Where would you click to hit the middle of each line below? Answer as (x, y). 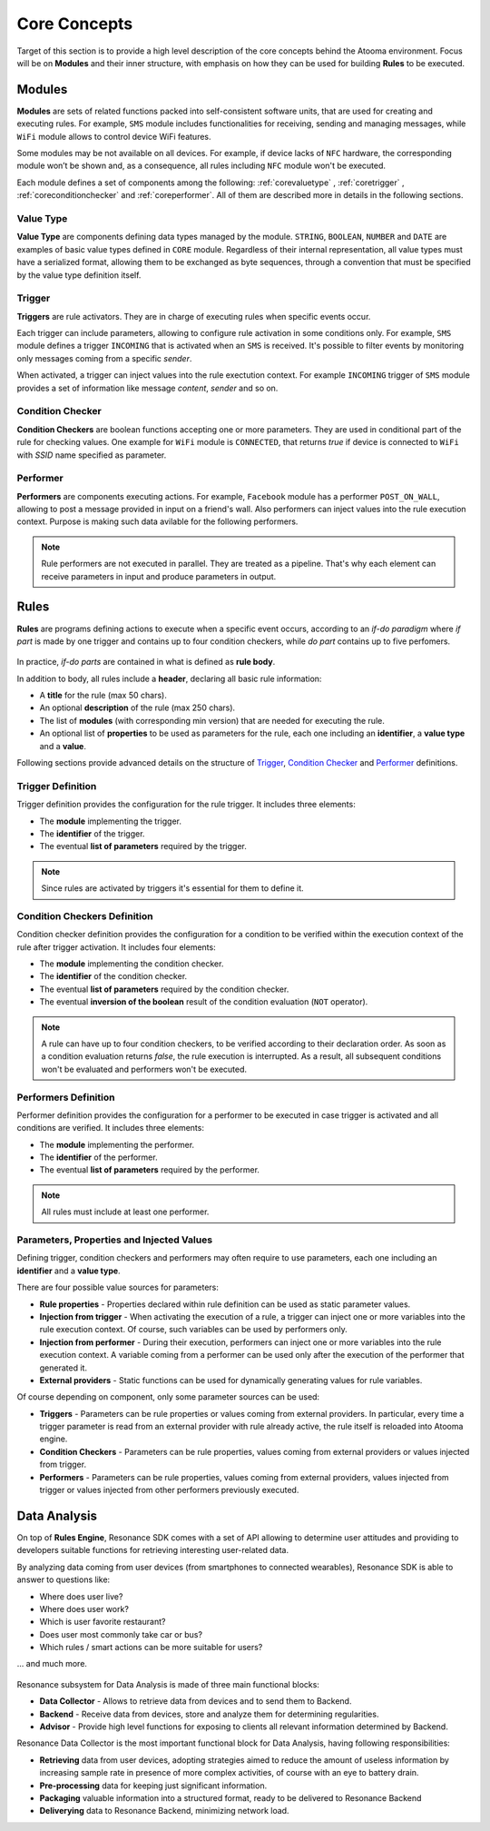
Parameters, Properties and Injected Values (115, 1240)
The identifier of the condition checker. (113, 976)
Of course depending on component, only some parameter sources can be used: (168, 1397)
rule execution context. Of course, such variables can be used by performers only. (194, 1330)
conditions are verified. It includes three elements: (110, 1128)
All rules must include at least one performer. (125, 1212)
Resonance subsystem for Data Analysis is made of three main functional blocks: (168, 1684)
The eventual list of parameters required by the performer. (150, 1170)
